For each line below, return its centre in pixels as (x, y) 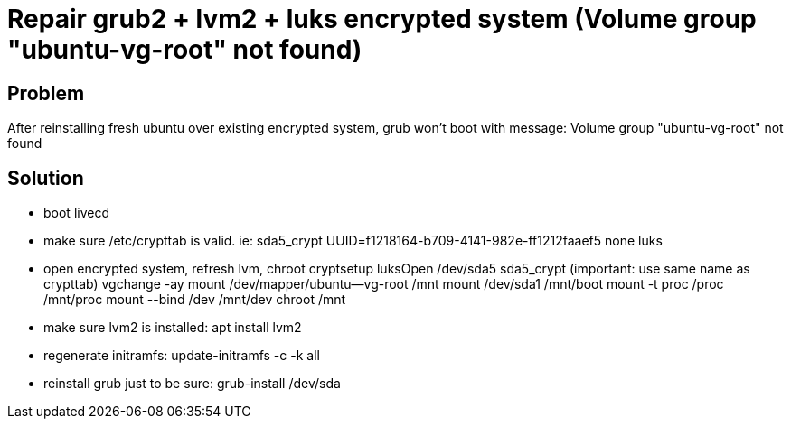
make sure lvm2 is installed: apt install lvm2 (173, 328)
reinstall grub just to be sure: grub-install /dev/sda (192, 384)
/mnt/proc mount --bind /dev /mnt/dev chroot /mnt (195, 300)
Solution (46, 178)
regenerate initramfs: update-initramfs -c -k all (182, 356)
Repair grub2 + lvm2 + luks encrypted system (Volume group (382, 19)
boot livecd (76, 213)
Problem (46, 93)
